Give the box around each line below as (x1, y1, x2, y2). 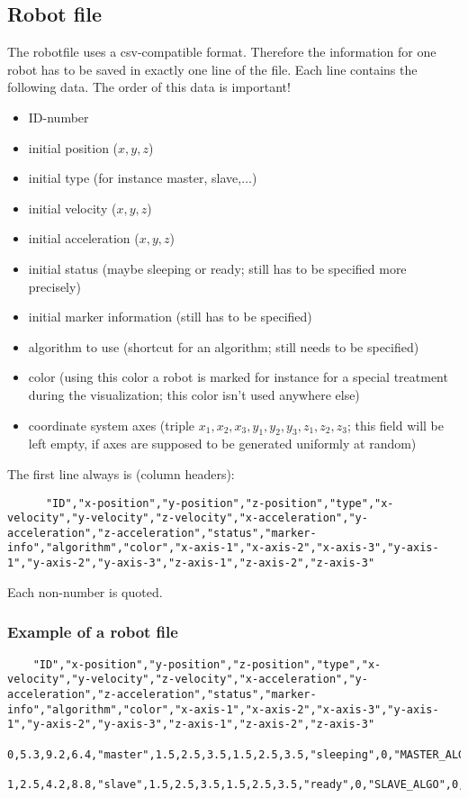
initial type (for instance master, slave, (28, 168, 242, 187)
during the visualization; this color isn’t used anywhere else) (28, 385, 360, 404)
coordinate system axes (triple (28, 415, 195, 434)
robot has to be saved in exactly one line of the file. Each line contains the (7, 59, 418, 78)
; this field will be (346, 415, 445, 434)
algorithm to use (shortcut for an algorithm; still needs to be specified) (28, 337, 419, 356)
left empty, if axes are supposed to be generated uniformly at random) (28, 434, 417, 453)
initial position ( (28, 138, 119, 157)
